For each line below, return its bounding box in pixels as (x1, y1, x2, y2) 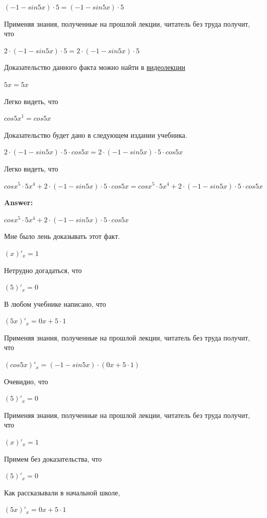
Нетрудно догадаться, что (4, 265, 82, 275)
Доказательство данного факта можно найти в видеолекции (4, 62, 186, 72)
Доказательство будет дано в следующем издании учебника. (4, 129, 188, 140)
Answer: (4, 197, 33, 208)
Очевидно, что (4, 376, 48, 386)
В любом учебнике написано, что (4, 298, 106, 309)
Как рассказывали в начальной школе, (4, 487, 120, 497)
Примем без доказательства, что (4, 453, 102, 464)
